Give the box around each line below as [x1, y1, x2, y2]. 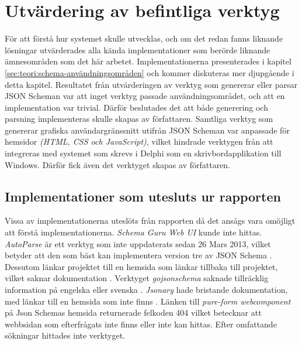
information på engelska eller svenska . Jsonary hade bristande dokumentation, [5, 283, 288, 296]
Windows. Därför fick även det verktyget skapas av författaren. [5, 158, 231, 170]
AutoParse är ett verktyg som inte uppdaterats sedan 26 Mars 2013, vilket [5, 237, 271, 250]
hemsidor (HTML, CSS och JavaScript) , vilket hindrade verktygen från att [5, 135, 273, 148]
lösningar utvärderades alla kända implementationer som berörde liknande [5, 43, 270, 56]
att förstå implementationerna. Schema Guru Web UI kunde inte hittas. [5, 226, 262, 238]
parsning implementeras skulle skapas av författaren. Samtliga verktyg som [5, 112, 273, 125]
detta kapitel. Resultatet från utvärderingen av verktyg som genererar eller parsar [5, 78, 297, 90]
